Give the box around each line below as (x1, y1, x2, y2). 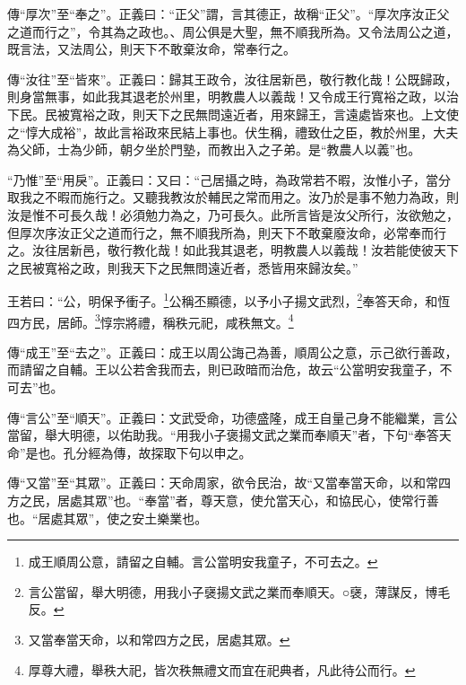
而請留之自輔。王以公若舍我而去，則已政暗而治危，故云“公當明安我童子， (7, 360, 440, 379)
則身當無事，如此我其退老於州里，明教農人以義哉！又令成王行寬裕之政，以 (7, 87, 446, 106)
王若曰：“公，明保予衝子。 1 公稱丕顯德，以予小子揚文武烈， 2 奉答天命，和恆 (7, 289, 451, 310)
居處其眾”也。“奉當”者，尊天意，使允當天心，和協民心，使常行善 (56, 490, 439, 509)
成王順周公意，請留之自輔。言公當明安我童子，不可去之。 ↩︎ (28, 552, 378, 571)
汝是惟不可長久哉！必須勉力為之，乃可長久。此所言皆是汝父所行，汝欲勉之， (7, 205, 459, 224)
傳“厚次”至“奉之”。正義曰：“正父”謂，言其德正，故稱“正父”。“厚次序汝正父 (7, 4, 450, 22)
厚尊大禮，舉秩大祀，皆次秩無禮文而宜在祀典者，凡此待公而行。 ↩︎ (28, 660, 416, 679)
